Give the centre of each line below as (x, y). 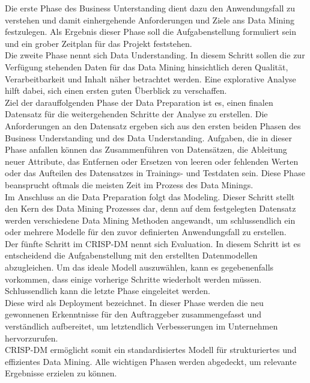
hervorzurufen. (32, 338)
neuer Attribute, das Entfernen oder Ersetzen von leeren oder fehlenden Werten (152, 161)
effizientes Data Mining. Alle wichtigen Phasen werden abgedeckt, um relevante (151, 361)
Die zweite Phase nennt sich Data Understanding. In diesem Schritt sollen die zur (155, 55)
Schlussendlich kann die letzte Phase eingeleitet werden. (108, 291)
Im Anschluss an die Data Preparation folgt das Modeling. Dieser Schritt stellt (150, 196)
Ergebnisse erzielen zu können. (61, 373)
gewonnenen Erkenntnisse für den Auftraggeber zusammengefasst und (133, 314)
